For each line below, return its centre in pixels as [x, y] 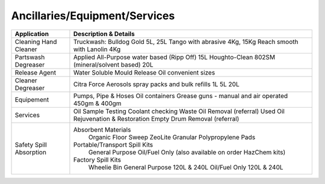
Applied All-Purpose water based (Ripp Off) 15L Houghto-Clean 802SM [174, 57]
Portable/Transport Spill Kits [113, 144]
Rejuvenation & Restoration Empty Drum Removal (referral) [156, 118]
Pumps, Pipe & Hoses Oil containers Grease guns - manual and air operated [181, 96]
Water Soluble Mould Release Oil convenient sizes [144, 72]
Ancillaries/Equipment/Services [93, 16]
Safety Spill [31, 144]
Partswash [30, 57]
